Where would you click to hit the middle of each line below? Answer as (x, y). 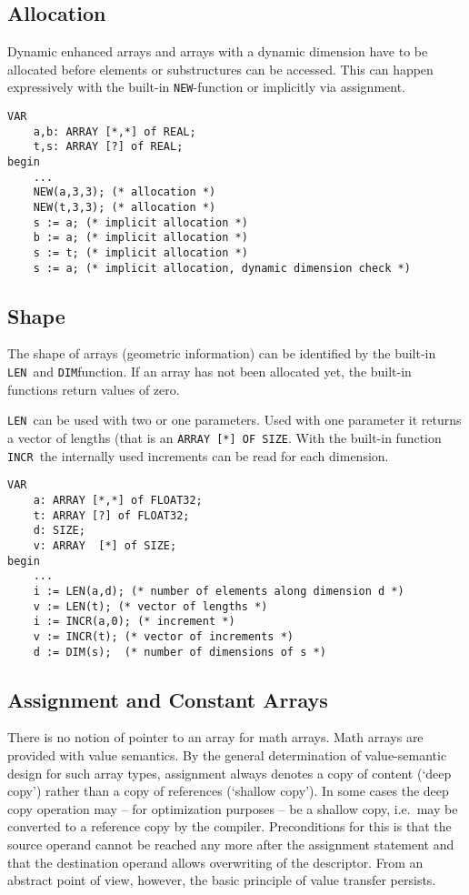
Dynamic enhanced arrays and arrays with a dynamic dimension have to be (218, 51)
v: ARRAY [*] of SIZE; (105, 545)
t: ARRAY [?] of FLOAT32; (111, 515)
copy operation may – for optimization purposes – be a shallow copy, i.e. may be (233, 808)
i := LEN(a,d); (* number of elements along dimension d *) (219, 591)
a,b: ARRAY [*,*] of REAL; (115, 131)
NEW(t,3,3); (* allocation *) (125, 207)
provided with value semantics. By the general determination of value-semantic (227, 754)
